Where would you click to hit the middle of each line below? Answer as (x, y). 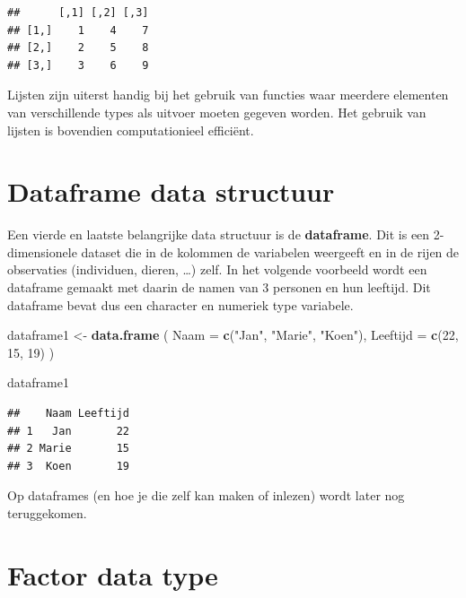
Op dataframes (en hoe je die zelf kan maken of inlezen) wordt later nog (206, 495)
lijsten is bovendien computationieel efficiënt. (131, 130)
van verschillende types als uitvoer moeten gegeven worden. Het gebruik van (217, 112)
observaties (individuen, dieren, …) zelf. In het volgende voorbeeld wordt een (217, 269)
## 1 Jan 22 (69, 431)
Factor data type (113, 574)
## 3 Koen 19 (69, 466)
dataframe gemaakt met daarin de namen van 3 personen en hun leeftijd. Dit (219, 287)
